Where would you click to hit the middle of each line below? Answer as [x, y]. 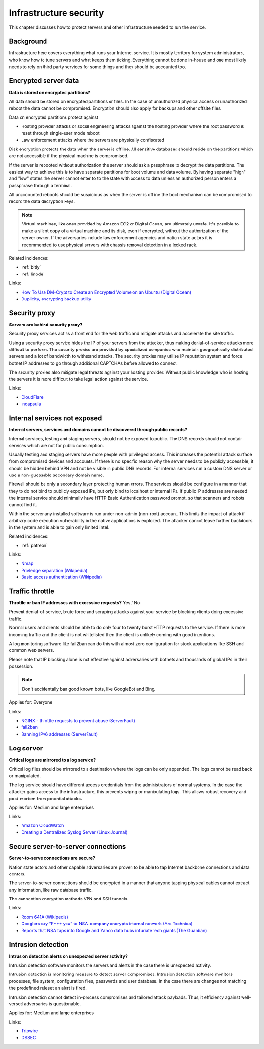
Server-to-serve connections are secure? [52, 858]
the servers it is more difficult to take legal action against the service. [79, 379]
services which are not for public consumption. [56, 446]
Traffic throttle [32, 591]
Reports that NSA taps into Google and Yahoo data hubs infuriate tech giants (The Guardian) [114, 930]
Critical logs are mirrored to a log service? [53, 760]
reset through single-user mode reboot [60, 133]
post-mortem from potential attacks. [45, 799]
